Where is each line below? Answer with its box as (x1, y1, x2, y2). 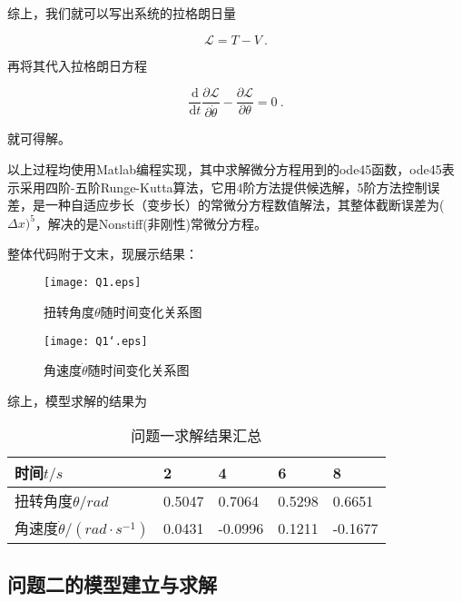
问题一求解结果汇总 (131, 425, 262, 447)
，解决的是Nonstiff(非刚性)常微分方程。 (34, 213, 268, 232)
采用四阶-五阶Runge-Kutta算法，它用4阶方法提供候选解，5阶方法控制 (19, 177, 428, 196)
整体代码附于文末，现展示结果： (7, 243, 198, 262)
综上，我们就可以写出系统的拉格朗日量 (7, 4, 236, 22)
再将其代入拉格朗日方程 (7, 55, 147, 74)
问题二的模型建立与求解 (7, 569, 217, 597)
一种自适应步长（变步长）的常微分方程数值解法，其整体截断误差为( (44, 195, 445, 214)
